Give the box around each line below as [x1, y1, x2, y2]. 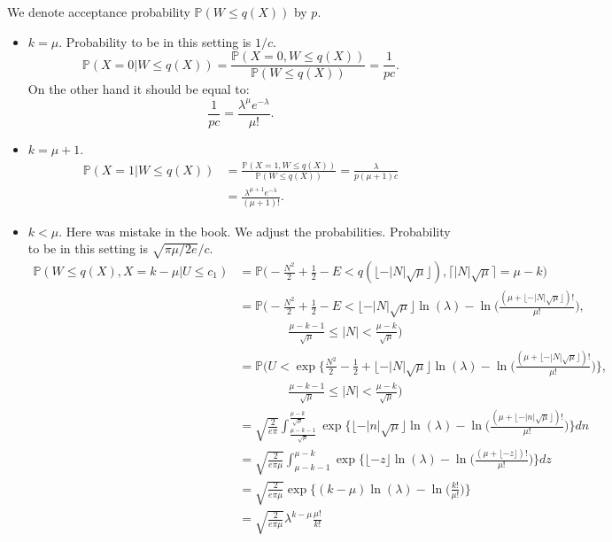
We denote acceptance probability [7, 3, 190, 20]
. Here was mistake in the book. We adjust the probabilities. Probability [58, 221, 451, 240]
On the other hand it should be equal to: [27, 80, 250, 98]
